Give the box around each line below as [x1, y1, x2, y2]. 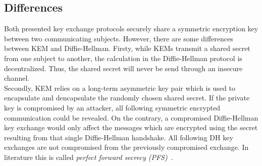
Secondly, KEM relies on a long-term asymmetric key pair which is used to [4, 82, 235, 93]
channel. [4, 73, 30, 83]
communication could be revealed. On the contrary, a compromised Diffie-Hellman [4, 112, 258, 123]
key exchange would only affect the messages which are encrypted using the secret [4, 122, 258, 133]
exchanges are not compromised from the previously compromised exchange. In [4, 142, 249, 152]
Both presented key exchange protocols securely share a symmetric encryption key [4, 23, 258, 34]
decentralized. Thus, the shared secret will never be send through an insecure [4, 63, 243, 73]
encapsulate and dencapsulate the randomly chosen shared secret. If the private [4, 92, 250, 103]
